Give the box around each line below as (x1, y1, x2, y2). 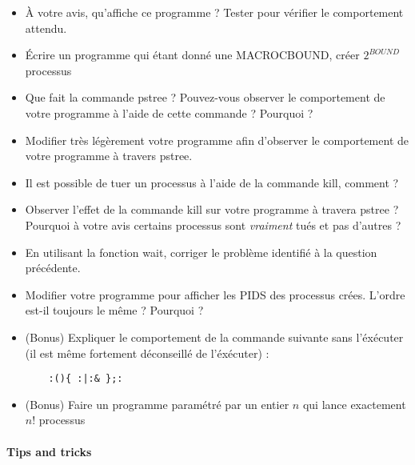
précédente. (25, 259, 81, 276)
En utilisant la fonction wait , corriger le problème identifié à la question (25, 243, 377, 260)
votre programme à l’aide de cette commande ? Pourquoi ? (25, 104, 313, 121)
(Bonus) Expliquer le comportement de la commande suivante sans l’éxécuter (25, 328, 404, 345)
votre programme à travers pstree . (25, 147, 193, 164)
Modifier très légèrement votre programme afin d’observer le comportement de (25, 131, 409, 148)
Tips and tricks (6, 443, 92, 459)
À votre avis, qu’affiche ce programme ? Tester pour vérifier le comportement (25, 4, 404, 20)
